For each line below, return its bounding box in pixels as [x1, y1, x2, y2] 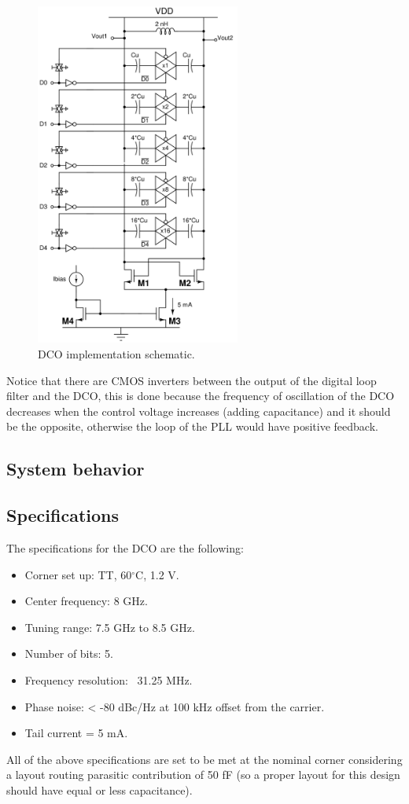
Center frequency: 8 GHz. [24, 593, 148, 609]
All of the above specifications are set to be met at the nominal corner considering [6, 751, 403, 767]
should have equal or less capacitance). [6, 781, 193, 798]
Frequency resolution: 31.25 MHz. [24, 671, 193, 688]
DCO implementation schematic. [38, 346, 195, 362]
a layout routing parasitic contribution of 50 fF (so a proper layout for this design [6, 766, 400, 783]
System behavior [6, 457, 145, 481]
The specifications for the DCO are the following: [6, 539, 244, 556]
